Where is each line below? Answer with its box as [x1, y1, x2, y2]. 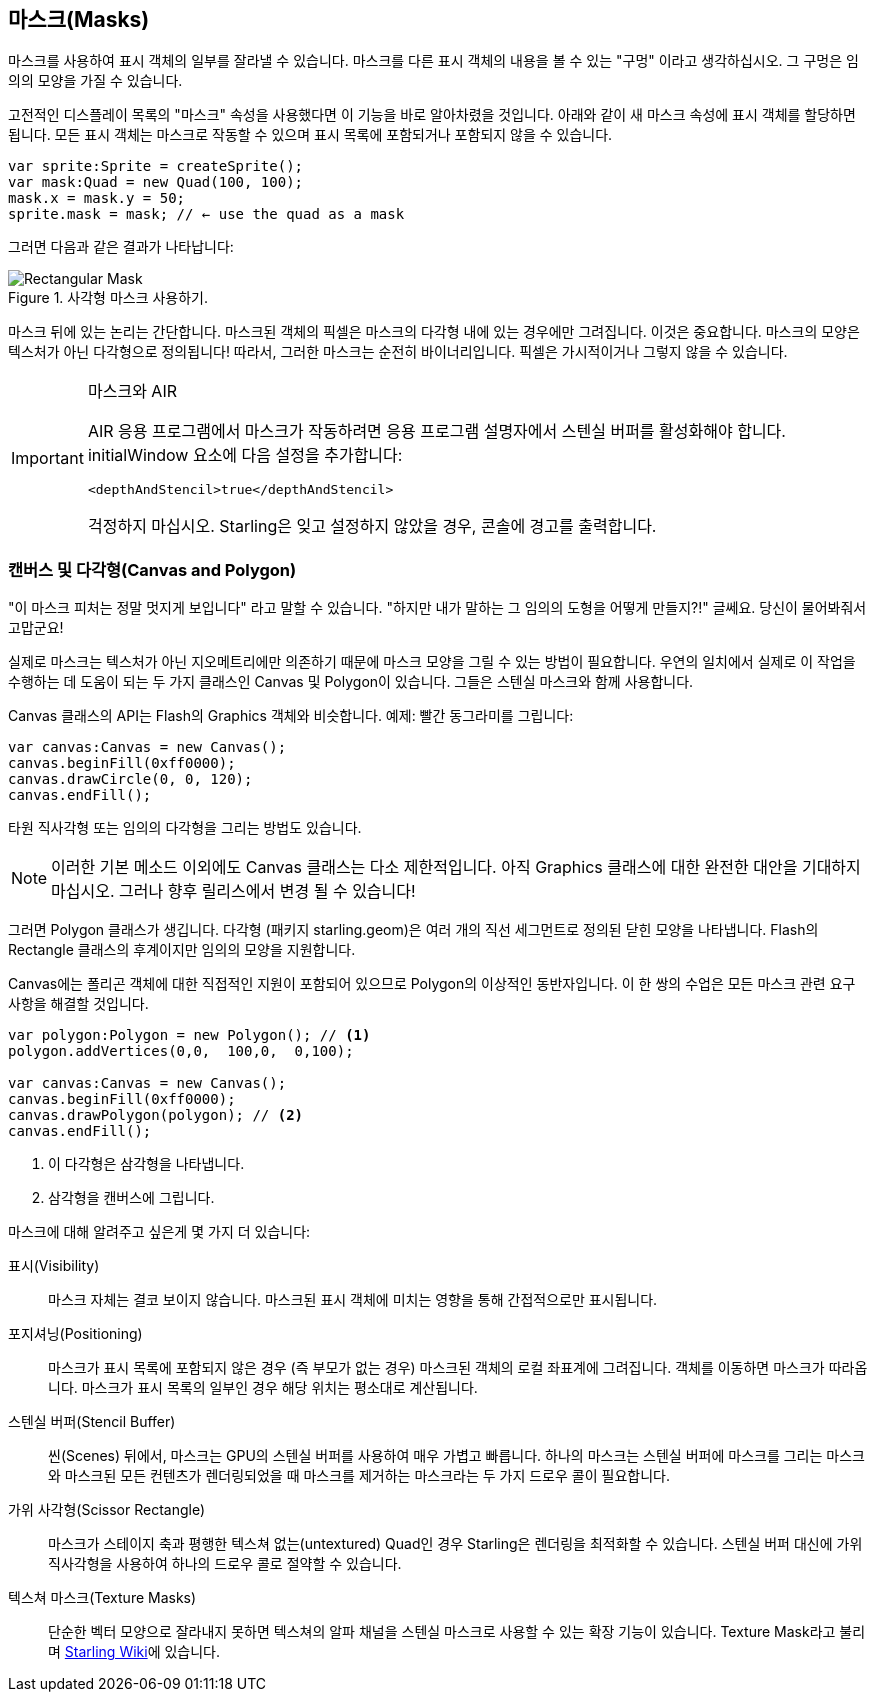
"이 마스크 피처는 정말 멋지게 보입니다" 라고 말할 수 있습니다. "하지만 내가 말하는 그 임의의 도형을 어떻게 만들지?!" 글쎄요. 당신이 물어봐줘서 [8, 599, 867, 617]
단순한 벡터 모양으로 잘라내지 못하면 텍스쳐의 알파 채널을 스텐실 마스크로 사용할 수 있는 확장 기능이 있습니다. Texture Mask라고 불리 [48, 1623, 866, 1641]
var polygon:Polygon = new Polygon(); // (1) [8, 1027, 371, 1044]
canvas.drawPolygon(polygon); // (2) [8, 1107, 304, 1124]
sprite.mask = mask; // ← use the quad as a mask [8, 206, 405, 223]
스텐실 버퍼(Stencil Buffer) [8, 1413, 176, 1431]
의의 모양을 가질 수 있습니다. [8, 72, 183, 90]
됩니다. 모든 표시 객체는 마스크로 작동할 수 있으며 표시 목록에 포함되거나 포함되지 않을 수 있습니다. [8, 126, 613, 144]
